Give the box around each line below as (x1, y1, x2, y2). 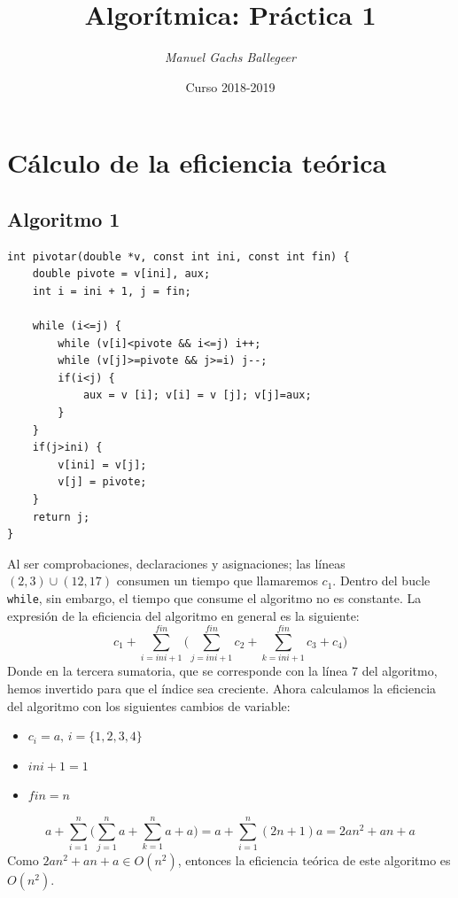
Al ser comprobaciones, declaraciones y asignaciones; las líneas (7, 554, 345, 572)
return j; (32, 510, 90, 523)
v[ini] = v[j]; (58, 458, 147, 471)
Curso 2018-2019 (185, 77, 276, 96)
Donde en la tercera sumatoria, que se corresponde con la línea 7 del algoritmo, (7, 662, 438, 680)
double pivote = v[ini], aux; (32, 267, 211, 281)
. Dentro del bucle (332, 571, 431, 590)
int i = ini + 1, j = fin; (32, 284, 191, 298)
